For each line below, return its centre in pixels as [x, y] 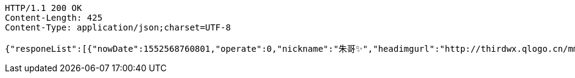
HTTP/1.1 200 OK [44, 8]
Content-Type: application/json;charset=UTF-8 [118, 27]
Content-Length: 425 [54, 18]
